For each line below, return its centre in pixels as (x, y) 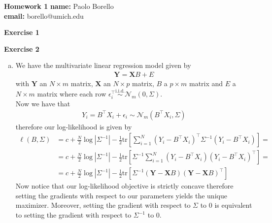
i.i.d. (120, 91)
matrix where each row (72, 93)
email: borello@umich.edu (44, 16)
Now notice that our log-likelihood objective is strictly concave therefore (124, 186)
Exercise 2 (22, 48)
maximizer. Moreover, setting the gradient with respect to (103, 205)
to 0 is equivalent (226, 205)
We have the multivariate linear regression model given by (103, 65)
